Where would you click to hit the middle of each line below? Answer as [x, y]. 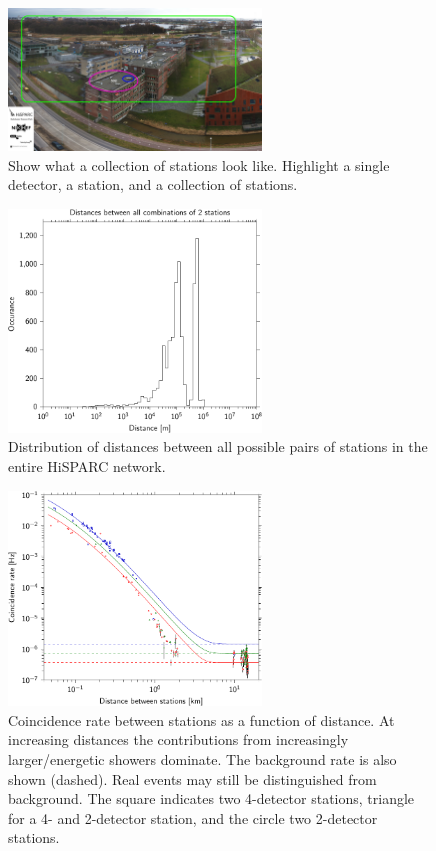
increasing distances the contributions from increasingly [178, 739]
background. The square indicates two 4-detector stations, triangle [211, 798]
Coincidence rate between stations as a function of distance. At [201, 719]
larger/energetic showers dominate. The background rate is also [202, 758]
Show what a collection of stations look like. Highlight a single [199, 164]
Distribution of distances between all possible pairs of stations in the [218, 446]
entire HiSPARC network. [87, 466]
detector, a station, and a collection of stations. [153, 184]
